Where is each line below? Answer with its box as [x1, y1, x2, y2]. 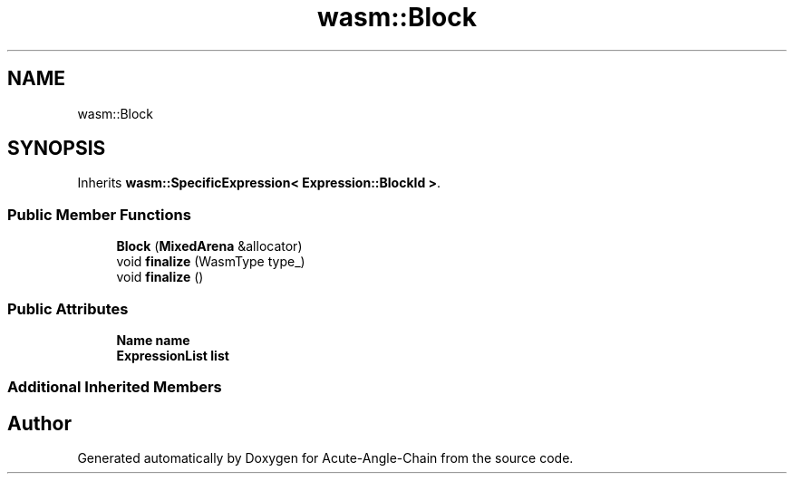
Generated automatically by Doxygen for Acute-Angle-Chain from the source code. [77, 450, 574, 467]
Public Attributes [7, 299, 129, 318]
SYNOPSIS [7, 137, 106, 160]
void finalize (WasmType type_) [116, 254, 305, 270]
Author [7, 411, 72, 435]
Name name [116, 332, 190, 348]
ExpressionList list [116, 347, 229, 363]
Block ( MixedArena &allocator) [116, 238, 303, 255]
